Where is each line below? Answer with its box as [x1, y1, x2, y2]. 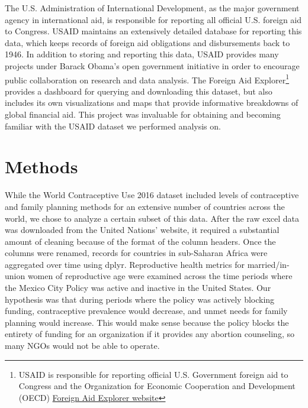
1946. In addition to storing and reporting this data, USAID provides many [5, 48, 279, 60]
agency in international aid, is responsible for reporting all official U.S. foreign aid [5, 13, 302, 25]
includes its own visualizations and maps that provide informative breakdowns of [5, 96, 299, 109]
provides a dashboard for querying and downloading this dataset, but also [5, 85, 272, 97]
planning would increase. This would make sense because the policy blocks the [5, 316, 289, 328]
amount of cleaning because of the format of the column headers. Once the [5, 235, 276, 247]
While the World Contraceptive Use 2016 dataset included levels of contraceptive [5, 189, 299, 201]
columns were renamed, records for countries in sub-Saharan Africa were [5, 247, 268, 259]
